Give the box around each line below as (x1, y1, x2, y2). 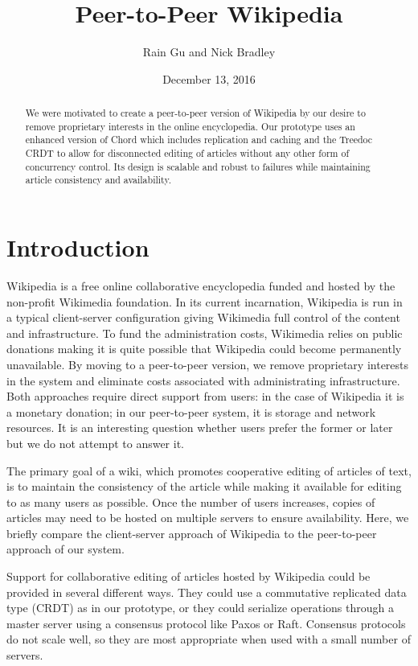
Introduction (6, 231, 150, 264)
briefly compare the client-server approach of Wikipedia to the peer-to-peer (6, 524, 377, 541)
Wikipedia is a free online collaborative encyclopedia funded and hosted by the (6, 277, 395, 294)
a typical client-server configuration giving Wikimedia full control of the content (6, 309, 400, 326)
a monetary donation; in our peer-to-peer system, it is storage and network (6, 403, 376, 420)
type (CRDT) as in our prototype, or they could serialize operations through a (6, 599, 394, 616)
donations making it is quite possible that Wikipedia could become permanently (6, 340, 402, 357)
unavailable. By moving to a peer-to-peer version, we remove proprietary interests (6, 356, 409, 372)
